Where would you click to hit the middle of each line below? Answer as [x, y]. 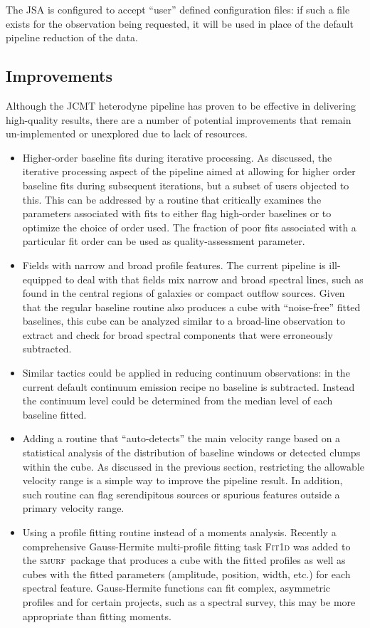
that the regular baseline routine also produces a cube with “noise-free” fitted [191, 307]
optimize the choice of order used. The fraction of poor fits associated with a [189, 227]
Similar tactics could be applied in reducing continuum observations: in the [186, 373]
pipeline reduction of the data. [72, 37]
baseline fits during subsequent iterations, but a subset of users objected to [186, 185]
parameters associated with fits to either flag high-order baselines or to [177, 213]
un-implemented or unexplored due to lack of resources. [127, 134]
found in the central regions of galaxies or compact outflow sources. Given [184, 293]
